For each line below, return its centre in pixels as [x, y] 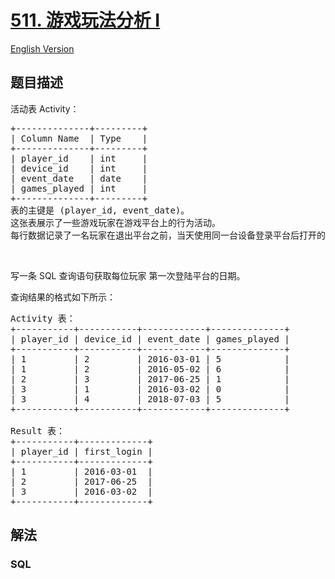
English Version [42, 48]
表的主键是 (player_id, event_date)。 [100, 210]
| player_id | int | [79, 158]
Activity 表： [43, 318]
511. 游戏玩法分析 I [85, 20]
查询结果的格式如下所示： [63, 297]
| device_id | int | [79, 168]
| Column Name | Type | [79, 138]
